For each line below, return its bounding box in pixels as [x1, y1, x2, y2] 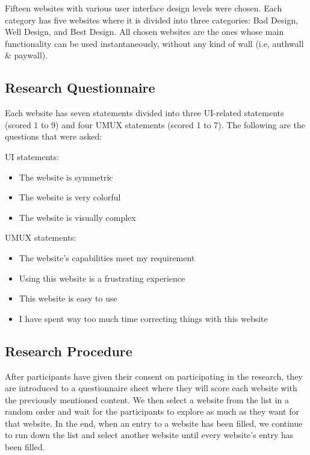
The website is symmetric [19, 170, 113, 183]
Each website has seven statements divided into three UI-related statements [5, 107, 284, 119]
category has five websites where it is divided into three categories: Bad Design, [5, 13, 299, 26]
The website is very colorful [19, 191, 121, 203]
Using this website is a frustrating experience [19, 271, 185, 284]
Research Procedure [5, 341, 132, 360]
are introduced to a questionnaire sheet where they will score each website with [5, 382, 297, 394]
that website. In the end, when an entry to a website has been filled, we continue [5, 416, 303, 429]
